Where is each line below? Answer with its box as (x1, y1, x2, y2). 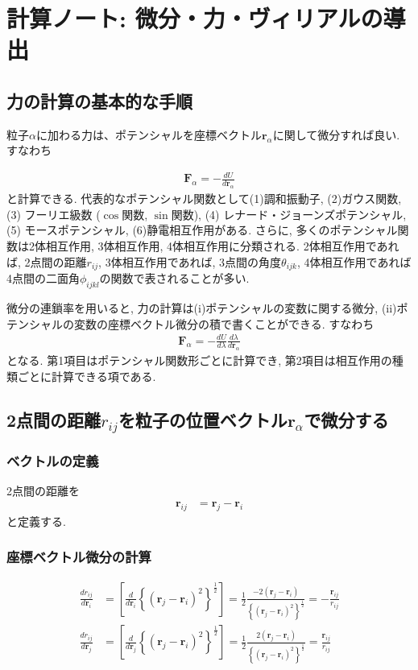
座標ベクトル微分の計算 (6, 547, 151, 567)
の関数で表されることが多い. (99, 270, 250, 287)
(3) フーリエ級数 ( (6, 205, 101, 222)
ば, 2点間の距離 (6, 253, 87, 270)
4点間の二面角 (6, 270, 80, 287)
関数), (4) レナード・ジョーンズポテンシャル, (171, 205, 407, 222)
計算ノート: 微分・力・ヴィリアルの (6, 2, 383, 35)
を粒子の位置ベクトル (118, 407, 288, 432)
